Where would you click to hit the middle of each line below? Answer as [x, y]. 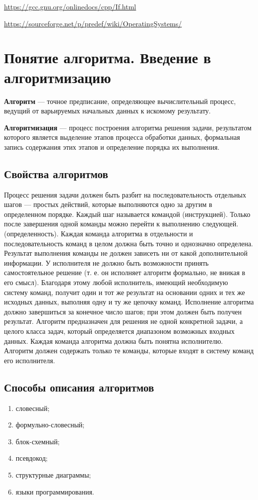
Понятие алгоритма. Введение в [108, 57]
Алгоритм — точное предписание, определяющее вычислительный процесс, [120, 101]
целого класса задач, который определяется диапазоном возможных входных [119, 331]
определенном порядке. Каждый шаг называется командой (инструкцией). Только [127, 214]
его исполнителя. [30, 360]
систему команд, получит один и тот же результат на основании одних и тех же [125, 292]
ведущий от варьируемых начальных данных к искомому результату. [107, 111]
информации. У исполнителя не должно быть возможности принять [106, 262]
